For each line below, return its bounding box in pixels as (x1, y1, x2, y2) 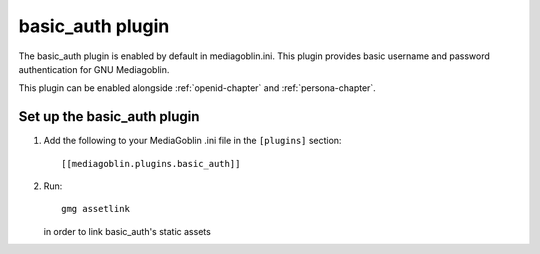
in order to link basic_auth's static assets (43, 225, 212, 237)
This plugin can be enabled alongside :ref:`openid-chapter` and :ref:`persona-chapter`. (18, 82, 377, 94)
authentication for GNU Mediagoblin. (18, 63, 170, 75)
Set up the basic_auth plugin (18, 108, 200, 125)
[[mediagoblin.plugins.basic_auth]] (61, 158, 241, 169)
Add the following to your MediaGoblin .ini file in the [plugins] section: (43, 135, 342, 147)
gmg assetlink (61, 203, 130, 215)
